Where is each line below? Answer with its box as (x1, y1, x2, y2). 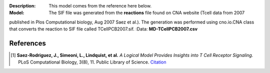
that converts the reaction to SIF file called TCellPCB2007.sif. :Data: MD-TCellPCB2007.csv (9, 26, 198, 32)
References (9, 39, 46, 47)
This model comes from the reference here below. (48, 3, 152, 8)
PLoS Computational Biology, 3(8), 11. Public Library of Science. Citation (18, 59, 166, 65)
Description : (9, 3, 36, 8)
